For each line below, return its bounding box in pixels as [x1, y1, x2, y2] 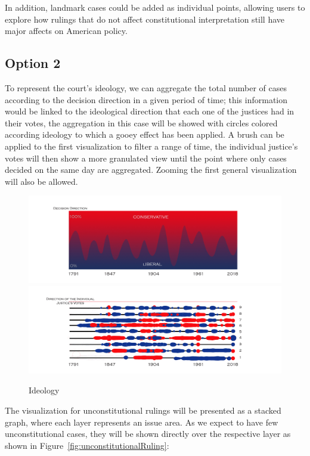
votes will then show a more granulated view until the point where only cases [5, 151, 287, 164]
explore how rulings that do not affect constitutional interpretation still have [5, 13, 285, 25]
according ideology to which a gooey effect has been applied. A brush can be [5, 128, 284, 141]
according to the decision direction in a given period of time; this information [5, 93, 288, 106]
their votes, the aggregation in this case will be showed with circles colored [5, 116, 278, 129]
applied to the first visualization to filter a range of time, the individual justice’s [5, 139, 298, 152]
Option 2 [5, 54, 61, 72]
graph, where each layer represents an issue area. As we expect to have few [5, 415, 278, 428]
